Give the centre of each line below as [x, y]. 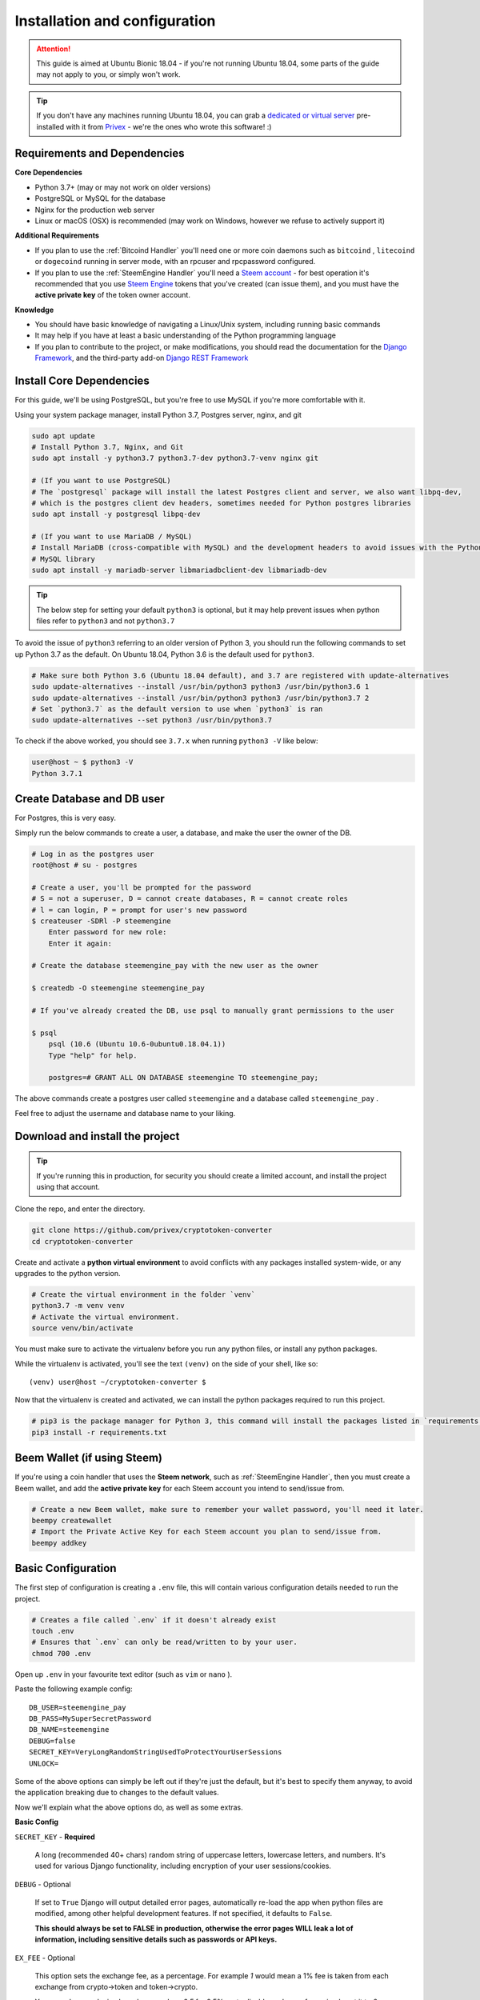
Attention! [54, 49]
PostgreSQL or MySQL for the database [100, 198]
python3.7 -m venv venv [78, 1306]
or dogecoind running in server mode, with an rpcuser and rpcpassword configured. [175, 262]
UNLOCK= [44, 1763]
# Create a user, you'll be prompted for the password [141, 887]
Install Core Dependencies [82, 381]
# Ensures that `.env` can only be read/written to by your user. [164, 1642]
